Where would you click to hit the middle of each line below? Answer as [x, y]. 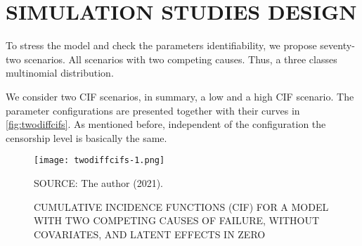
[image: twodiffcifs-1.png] [99, 161]
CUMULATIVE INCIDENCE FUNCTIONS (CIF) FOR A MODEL [181, 206]
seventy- [337, 45]
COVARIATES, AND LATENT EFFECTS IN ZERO [150, 234]
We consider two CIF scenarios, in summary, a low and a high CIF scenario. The [180, 96]
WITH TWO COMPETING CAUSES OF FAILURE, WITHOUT [177, 220]
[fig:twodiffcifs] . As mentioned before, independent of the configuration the [166, 124]
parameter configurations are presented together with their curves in [153, 110]
